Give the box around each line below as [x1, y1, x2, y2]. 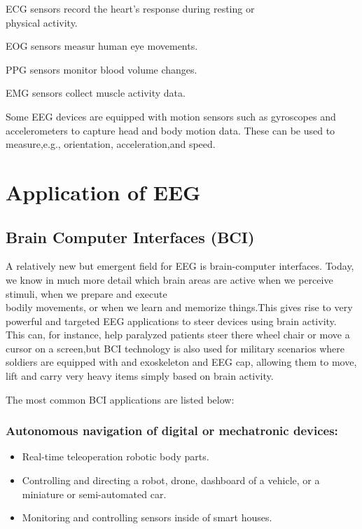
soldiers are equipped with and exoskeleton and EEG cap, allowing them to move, [6, 355, 357, 369]
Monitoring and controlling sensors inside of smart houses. [22, 510, 272, 525]
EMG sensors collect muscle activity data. [6, 85, 186, 100]
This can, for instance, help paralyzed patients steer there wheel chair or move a [6, 327, 350, 342]
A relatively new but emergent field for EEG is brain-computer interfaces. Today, [6, 259, 354, 273]
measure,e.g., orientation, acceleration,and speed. [6, 137, 216, 151]
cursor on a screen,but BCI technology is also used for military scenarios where [6, 341, 344, 355]
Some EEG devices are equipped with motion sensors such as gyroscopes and [6, 109, 336, 123]
